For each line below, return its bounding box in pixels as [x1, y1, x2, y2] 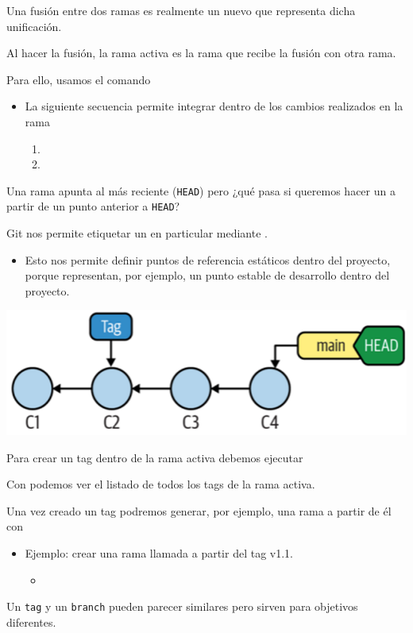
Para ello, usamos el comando [6, 71, 151, 87]
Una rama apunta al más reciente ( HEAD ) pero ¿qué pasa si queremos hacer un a [6, 182, 396, 199]
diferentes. [6, 613, 56, 630]
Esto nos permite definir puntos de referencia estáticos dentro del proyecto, [25, 251, 391, 268]
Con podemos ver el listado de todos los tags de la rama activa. [6, 476, 315, 492]
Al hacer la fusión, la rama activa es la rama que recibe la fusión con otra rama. [6, 44, 396, 61]
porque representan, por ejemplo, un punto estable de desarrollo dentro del [25, 267, 390, 284]
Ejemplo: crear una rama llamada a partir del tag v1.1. [25, 544, 293, 561]
